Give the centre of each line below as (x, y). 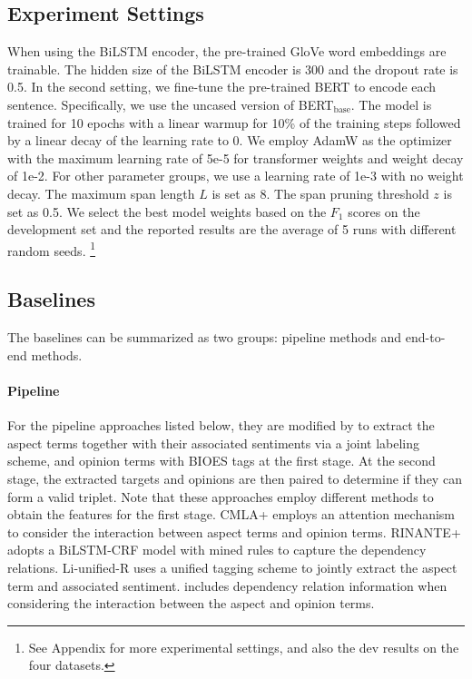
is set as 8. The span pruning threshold (320, 193)
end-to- (425, 337)
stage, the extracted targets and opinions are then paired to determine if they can (235, 478)
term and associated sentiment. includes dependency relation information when (227, 585)
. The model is (391, 104)
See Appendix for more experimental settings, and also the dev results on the (244, 647)
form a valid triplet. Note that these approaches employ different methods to (221, 496)
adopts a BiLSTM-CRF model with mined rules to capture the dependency (217, 550)
